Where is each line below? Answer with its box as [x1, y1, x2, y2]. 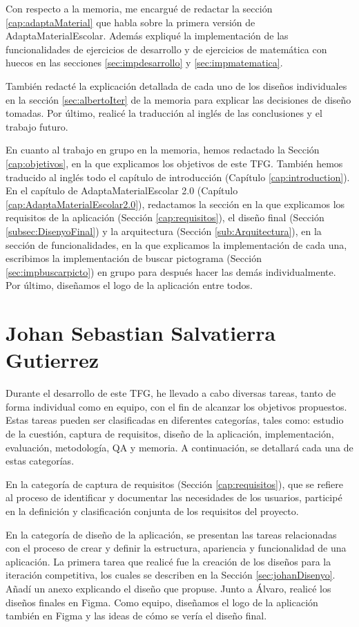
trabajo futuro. [6, 119, 68, 133]
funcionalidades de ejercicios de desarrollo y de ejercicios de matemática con [6, 41, 327, 56]
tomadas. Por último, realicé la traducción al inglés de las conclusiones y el [6, 106, 322, 120]
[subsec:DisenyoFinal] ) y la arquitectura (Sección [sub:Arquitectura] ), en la [6, 223, 322, 238]
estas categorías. [6, 453, 75, 468]
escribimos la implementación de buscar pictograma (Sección [6, 251, 262, 265]
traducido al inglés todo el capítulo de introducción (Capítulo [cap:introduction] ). [6, 169, 350, 184]
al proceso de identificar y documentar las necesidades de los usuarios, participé [6, 490, 342, 505]
